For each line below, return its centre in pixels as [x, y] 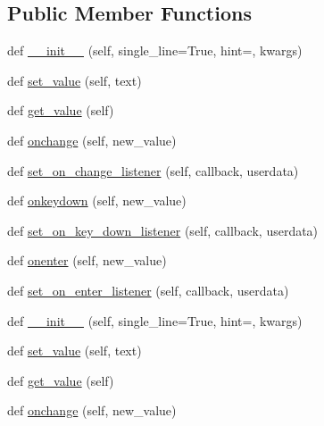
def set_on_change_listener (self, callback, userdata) [153, 170]
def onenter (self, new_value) [87, 260]
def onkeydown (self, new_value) [97, 200]
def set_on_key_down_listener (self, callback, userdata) [163, 230]
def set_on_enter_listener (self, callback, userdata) [148, 290]
